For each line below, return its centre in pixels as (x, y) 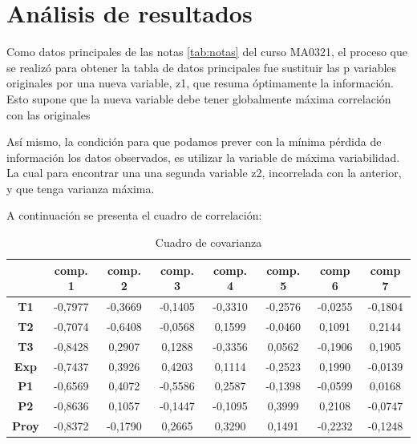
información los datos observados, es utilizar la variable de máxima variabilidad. (203, 157)
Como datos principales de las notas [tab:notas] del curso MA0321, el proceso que (207, 52)
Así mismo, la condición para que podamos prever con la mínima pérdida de (194, 141)
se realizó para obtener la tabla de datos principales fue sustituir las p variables (202, 67)
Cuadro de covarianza (208, 242)
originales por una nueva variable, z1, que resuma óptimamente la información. (200, 83)
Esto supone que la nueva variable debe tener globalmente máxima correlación (199, 98)
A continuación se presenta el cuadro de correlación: (134, 215)
